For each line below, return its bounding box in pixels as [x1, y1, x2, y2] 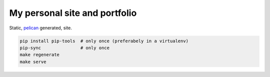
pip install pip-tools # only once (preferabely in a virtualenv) [19, 38, 189, 44]
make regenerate [19, 52, 60, 58]
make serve [19, 59, 46, 65]
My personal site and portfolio [9, 7, 137, 18]
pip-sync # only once [19, 45, 110, 51]
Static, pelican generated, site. [9, 25, 72, 31]
